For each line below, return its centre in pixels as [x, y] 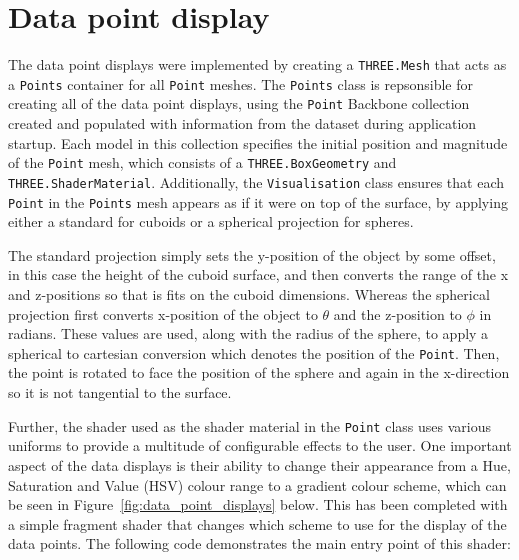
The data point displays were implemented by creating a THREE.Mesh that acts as [257, 64]
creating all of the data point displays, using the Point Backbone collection [239, 103]
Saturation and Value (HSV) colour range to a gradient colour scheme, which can [257, 484]
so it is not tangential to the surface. [120, 392]
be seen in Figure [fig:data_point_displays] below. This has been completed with [258, 504]
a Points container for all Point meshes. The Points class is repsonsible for [240, 83]
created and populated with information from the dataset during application [242, 123]
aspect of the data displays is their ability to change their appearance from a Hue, [259, 464]
